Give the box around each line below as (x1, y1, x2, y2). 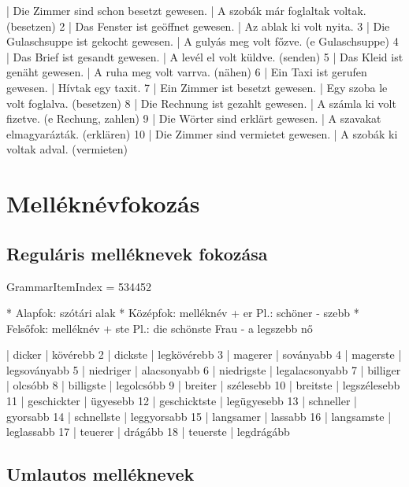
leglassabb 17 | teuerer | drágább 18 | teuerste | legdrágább (6, 423, 290, 440)
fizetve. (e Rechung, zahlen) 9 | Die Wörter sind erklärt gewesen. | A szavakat (6, 110, 381, 127)
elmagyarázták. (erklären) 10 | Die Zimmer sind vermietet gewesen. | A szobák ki (6, 125, 398, 142)
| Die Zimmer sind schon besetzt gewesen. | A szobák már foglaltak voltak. (6, 2, 366, 18)
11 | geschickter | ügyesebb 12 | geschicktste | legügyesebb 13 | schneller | (6, 393, 357, 409)
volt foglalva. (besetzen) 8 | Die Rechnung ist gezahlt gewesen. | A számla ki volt (6, 94, 396, 111)
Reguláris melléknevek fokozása (6, 241, 268, 265)
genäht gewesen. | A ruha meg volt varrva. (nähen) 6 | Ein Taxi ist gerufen (6, 64, 367, 80)
